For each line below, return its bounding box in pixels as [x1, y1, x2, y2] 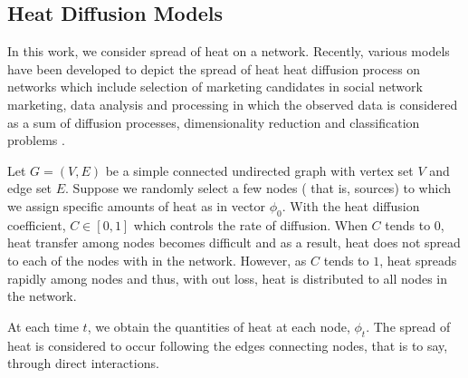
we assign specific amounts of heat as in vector [7, 196, 266, 215]
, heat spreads [379, 250, 457, 269]
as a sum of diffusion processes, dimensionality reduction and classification [7, 112, 420, 131]
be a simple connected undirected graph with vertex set [105, 160, 414, 179]
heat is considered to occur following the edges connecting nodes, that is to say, [7, 335, 448, 354]
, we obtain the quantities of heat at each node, [87, 316, 350, 335]
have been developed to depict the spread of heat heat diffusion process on [7, 59, 421, 78]
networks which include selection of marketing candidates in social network [7, 77, 423, 96]
